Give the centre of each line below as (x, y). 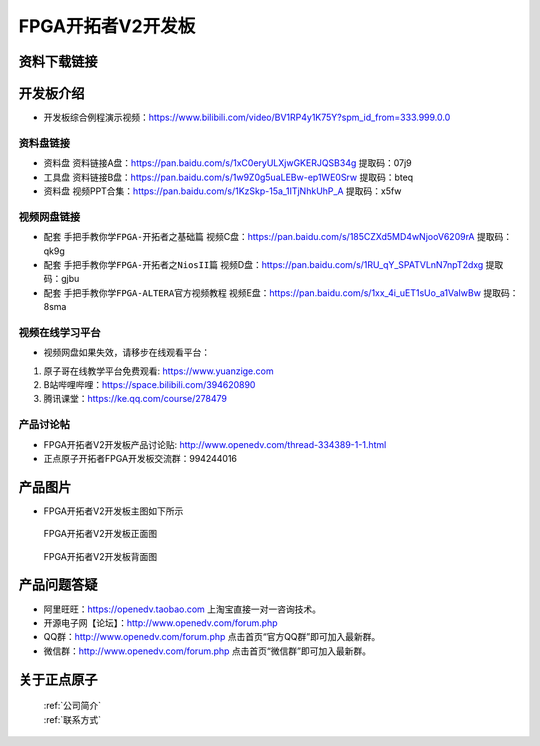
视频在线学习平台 (59, 332)
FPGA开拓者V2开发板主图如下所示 (113, 511)
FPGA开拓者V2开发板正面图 (100, 534)
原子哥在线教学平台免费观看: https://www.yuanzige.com (158, 371)
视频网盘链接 (49, 217)
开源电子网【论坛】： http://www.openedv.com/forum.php (161, 622)
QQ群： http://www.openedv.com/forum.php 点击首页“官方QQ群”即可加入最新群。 (212, 637)
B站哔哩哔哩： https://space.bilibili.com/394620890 (149, 385)
